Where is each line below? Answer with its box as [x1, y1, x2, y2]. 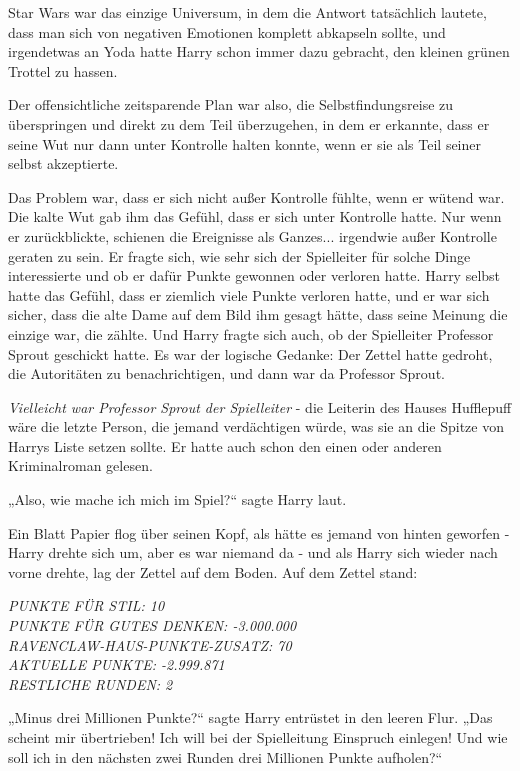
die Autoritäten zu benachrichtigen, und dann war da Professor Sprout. [8, 363, 445, 384]
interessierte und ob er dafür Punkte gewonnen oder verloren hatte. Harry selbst [8, 265, 501, 286]
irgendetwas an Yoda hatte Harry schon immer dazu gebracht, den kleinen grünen [8, 41, 510, 62]
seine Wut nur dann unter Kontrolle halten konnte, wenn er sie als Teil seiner [8, 133, 482, 154]
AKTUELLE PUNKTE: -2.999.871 [8, 654, 225, 675]
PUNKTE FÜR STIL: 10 [8, 595, 165, 616]
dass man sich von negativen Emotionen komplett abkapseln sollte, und [8, 21, 446, 42]
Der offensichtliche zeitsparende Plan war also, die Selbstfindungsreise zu [8, 94, 454, 115]
